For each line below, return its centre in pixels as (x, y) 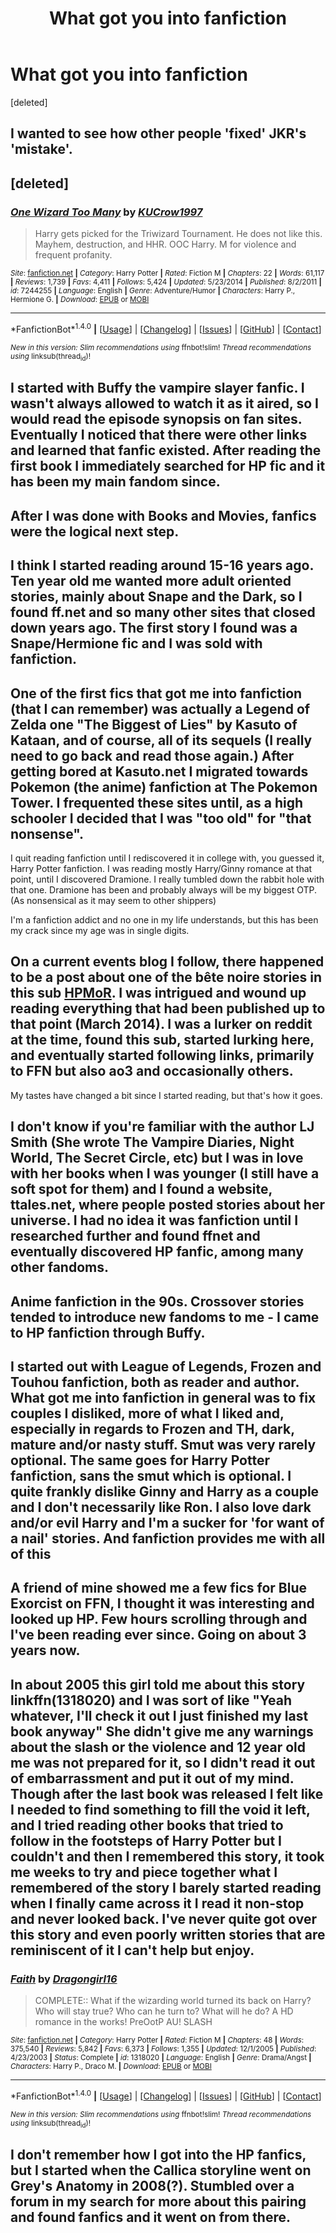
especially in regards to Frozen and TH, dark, (152, 1428)
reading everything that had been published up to (168, 1008)
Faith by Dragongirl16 (64, 1979)
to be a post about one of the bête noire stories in (166, 977)
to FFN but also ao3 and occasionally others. (152, 1071)
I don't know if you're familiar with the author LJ (162, 1127)
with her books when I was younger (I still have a (165, 1173)
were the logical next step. (95, 531)
